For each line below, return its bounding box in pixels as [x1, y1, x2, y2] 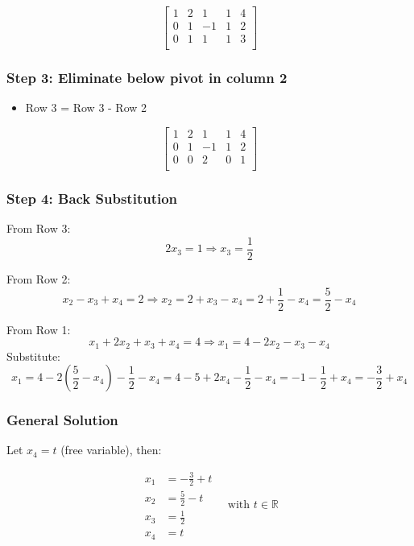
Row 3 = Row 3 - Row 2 [25, 99, 147, 116]
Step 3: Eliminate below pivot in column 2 [6, 68, 288, 88]
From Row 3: [6, 220, 71, 237]
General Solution [6, 410, 118, 430]
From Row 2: [6, 270, 71, 287]
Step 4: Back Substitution [6, 188, 178, 208]
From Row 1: [6, 321, 71, 337]
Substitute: [6, 347, 60, 364]
